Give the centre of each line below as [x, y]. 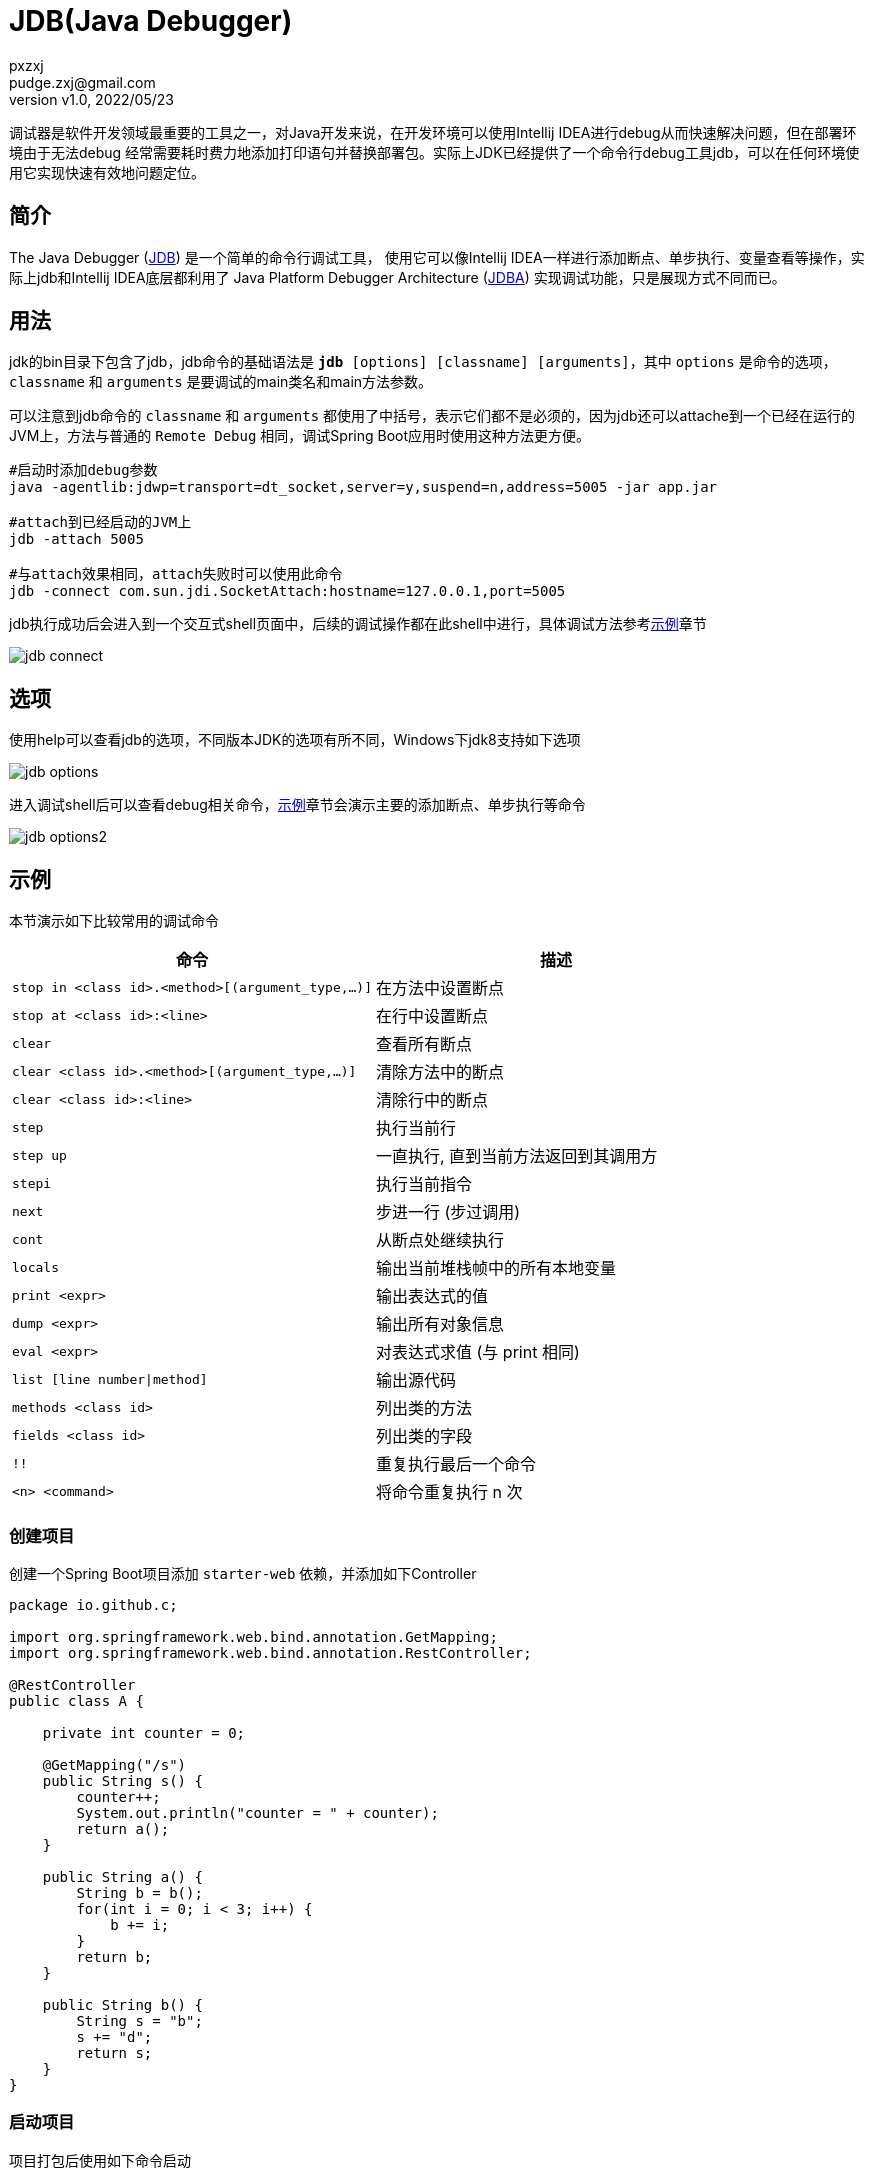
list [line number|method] [110, 1379]
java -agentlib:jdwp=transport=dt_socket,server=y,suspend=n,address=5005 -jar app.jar [363, 487]
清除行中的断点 [432, 1100]
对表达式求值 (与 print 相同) [478, 1352]
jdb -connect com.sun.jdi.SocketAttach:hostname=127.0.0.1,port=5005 [287, 591]
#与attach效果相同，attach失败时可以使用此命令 [176, 574]
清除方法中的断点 [440, 1072]
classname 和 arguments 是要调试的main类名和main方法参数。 [221, 382]
